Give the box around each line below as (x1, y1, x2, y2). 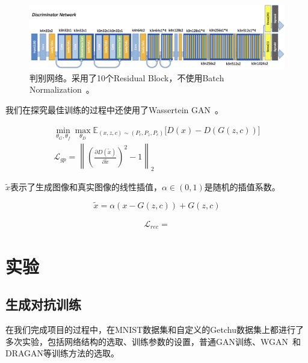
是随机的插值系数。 (204, 181, 280, 193)
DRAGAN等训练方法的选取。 (5, 347, 120, 359)
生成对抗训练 (5, 295, 81, 314)
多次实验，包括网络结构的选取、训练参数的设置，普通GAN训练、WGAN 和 (5, 335, 301, 347)
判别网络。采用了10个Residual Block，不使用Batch (29, 71, 224, 84)
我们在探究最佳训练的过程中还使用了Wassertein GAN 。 (5, 104, 223, 116)
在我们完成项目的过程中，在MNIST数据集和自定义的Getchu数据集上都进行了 (5, 323, 304, 335)
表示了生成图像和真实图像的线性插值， (10, 181, 162, 193)
